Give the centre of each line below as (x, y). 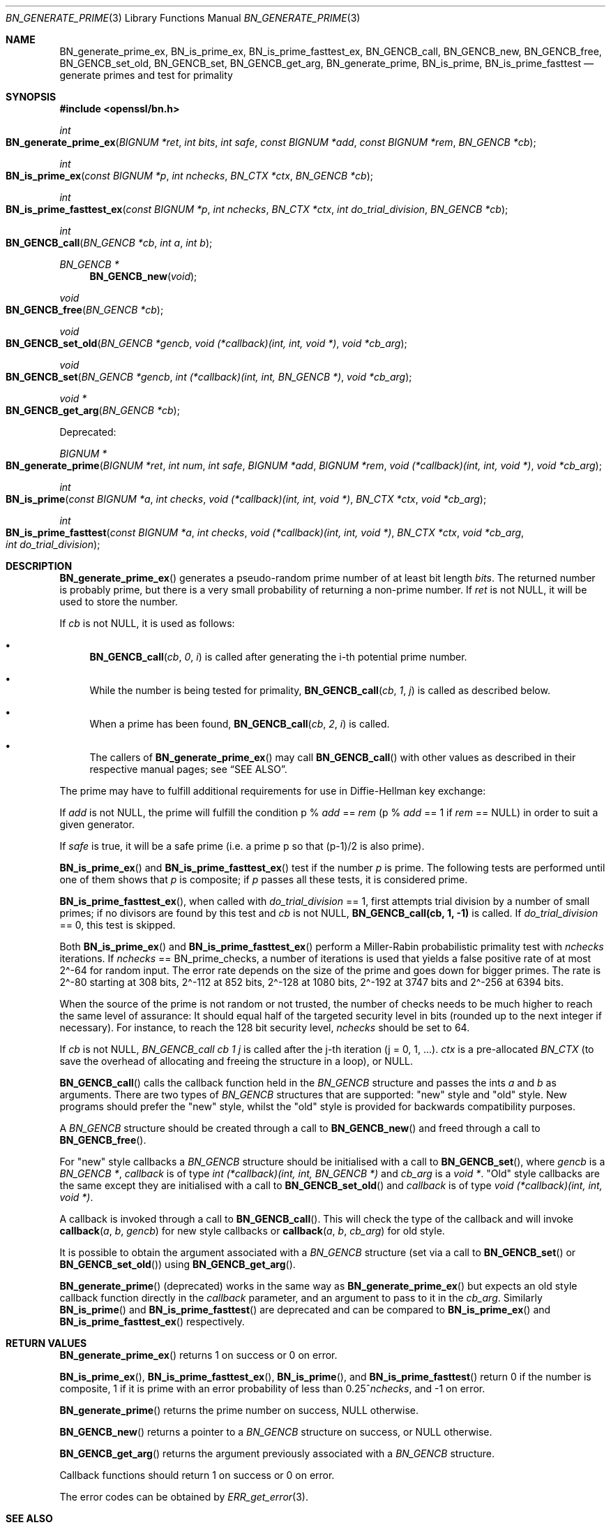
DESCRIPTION (39, 566)
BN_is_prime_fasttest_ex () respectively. (152, 1321)
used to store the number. (119, 602)
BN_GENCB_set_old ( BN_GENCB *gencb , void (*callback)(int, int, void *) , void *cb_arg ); (206, 343)
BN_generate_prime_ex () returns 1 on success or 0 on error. (198, 1355)
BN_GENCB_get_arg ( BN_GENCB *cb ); (93, 410)
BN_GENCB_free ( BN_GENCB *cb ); (85, 310)
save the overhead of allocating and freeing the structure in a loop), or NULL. (236, 1061)
